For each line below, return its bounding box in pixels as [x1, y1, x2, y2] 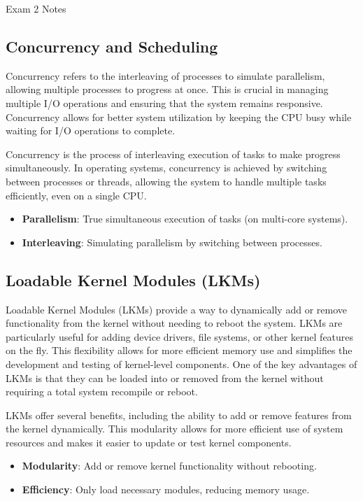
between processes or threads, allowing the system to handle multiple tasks [6, 174, 327, 188]
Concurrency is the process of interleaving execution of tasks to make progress [6, 146, 341, 161]
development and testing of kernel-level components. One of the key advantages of [6, 356, 357, 371]
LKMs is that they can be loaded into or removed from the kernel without [6, 370, 324, 385]
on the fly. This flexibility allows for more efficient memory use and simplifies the [6, 343, 353, 358]
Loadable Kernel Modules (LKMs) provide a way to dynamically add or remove [6, 302, 347, 316]
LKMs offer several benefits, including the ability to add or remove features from [6, 407, 352, 422]
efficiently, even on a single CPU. [6, 188, 147, 202]
